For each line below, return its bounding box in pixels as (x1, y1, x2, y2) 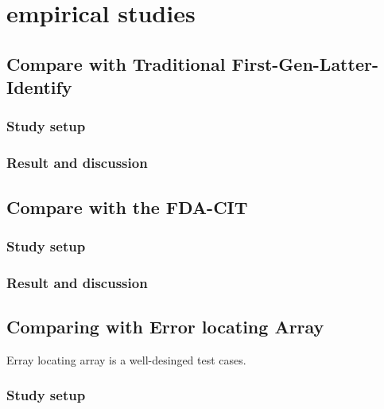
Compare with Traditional (6, 51, 226, 76)
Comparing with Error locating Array (6, 314, 324, 339)
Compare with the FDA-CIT (6, 194, 248, 219)
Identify (6, 75, 72, 99)
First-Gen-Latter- (231, 51, 378, 76)
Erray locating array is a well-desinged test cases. (6, 351, 246, 368)
